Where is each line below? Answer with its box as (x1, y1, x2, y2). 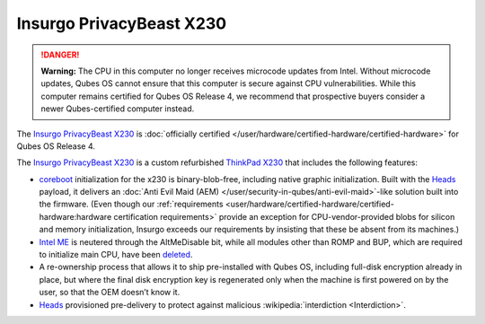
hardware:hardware (39, 211, 112, 222)
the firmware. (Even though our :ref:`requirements (39, 198, 224, 210)
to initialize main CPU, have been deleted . (39, 250, 193, 260)
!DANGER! (40, 49, 80, 60)
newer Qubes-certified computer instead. (40, 103, 195, 114)
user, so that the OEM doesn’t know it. (39, 287, 181, 298)
